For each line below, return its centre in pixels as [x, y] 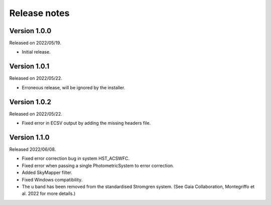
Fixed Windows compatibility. [52, 179]
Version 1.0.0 [30, 31]
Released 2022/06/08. [33, 149]
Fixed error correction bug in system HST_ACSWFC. [76, 158]
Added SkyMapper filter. [47, 172]
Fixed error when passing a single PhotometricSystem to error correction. [98, 165]
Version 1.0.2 [30, 102]
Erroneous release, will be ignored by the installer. [74, 87]
